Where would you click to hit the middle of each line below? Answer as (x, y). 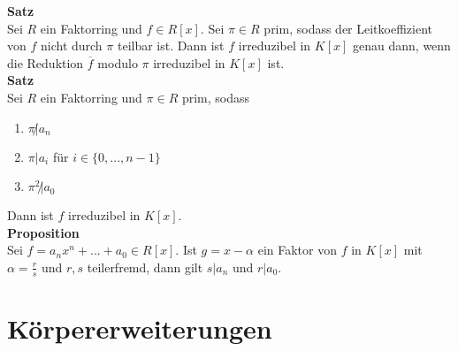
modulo (118, 62)
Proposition (43, 232)
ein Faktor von (297, 250)
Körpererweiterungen (140, 328)
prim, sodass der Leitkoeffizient (348, 28)
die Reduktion (46, 62)
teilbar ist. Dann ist (171, 46)
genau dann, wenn (402, 46)
